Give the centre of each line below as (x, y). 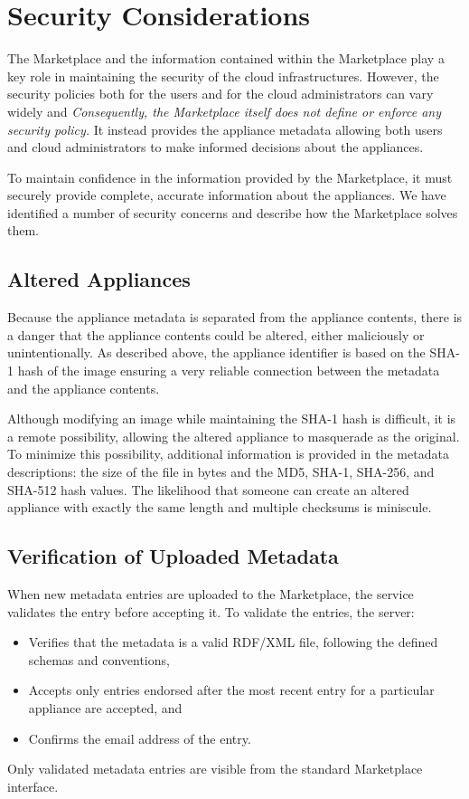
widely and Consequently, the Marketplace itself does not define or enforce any (225, 111)
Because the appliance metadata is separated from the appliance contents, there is (235, 317)
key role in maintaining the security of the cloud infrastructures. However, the (223, 76)
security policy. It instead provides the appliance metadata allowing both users (225, 129)
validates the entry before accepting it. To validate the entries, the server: (211, 611)
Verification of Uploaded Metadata (173, 556)
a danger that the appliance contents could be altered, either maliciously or (216, 334)
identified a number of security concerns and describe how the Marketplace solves (233, 212)
